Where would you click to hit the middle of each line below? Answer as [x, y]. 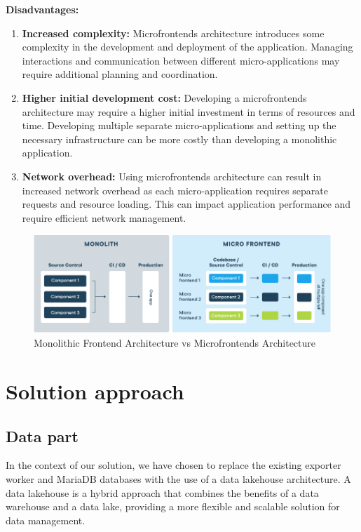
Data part [42, 435]
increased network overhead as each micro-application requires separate [175, 190]
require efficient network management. [104, 217]
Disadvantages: [42, 9]
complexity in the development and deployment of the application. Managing [188, 47]
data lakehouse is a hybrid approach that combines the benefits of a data [162, 492]
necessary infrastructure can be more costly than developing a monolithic [179, 139]
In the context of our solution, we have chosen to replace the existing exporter [173, 465]
